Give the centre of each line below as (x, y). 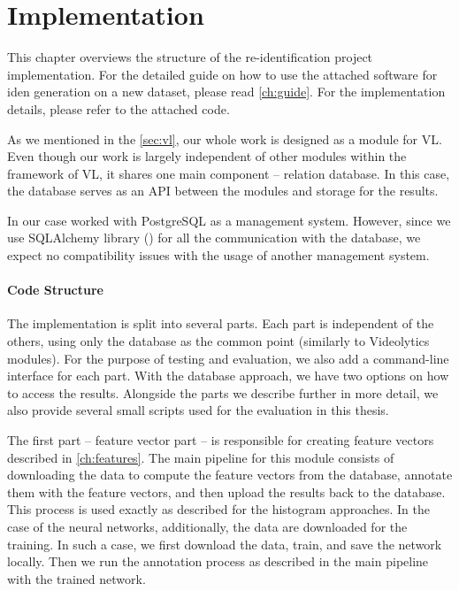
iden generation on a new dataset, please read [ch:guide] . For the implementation (226, 92)
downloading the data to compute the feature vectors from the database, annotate (230, 475)
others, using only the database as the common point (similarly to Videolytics (218, 341)
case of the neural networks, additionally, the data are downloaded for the (207, 526)
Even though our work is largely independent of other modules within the (207, 156)
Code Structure (55, 290)
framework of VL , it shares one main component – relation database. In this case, (229, 173)
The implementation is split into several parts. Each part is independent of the (221, 323)
